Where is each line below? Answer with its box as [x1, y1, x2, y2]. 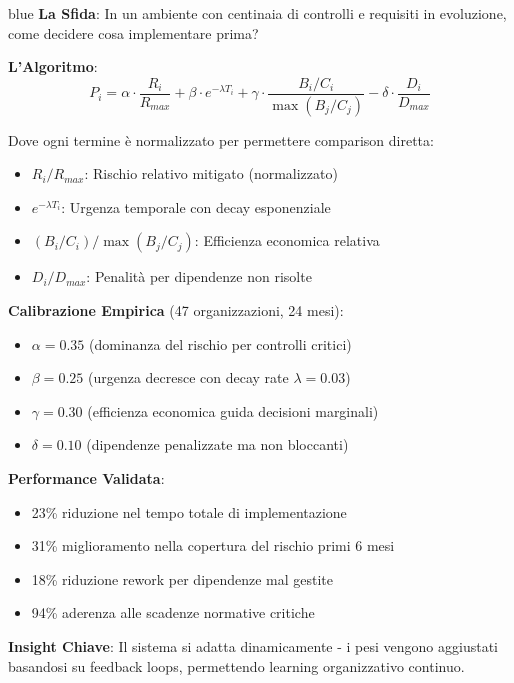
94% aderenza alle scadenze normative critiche [31, 602, 315, 623]
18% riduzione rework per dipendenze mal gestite [31, 568, 334, 589]
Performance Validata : [8, 468, 165, 489]
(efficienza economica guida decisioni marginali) [87, 400, 379, 421]
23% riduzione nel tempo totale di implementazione [31, 501, 347, 522]
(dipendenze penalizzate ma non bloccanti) [86, 434, 349, 455]
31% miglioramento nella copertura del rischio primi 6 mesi [31, 535, 395, 556]
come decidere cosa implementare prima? [8, 22, 259, 43]
